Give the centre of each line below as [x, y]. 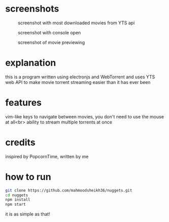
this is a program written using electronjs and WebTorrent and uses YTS [80, 77]
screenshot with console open [49, 32]
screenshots [32, 9]
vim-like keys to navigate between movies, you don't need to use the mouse [85, 116]
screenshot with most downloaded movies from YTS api [76, 23]
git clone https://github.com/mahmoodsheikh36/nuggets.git [69, 190]
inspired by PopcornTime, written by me [47, 156]
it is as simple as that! [28, 214]
